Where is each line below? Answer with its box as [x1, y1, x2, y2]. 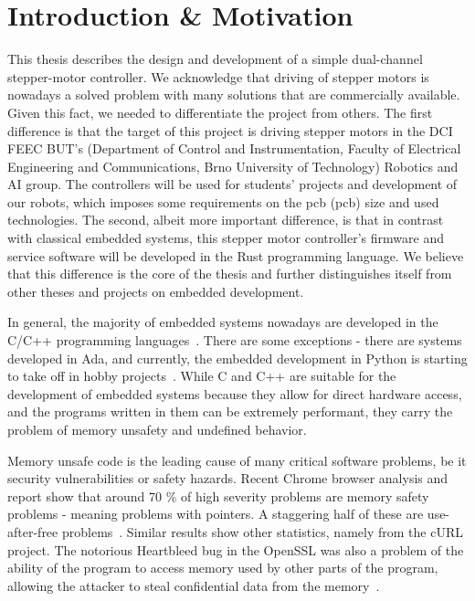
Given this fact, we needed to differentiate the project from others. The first [7, 102, 433, 121]
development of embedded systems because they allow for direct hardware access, [7, 384, 462, 403]
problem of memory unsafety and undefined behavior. [7, 420, 307, 438]
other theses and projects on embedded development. [7, 281, 304, 300]
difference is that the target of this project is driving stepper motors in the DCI [7, 121, 453, 140]
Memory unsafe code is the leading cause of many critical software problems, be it [7, 450, 467, 469]
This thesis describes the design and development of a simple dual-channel [7, 49, 423, 69]
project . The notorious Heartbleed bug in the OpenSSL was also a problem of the [7, 540, 464, 559]
